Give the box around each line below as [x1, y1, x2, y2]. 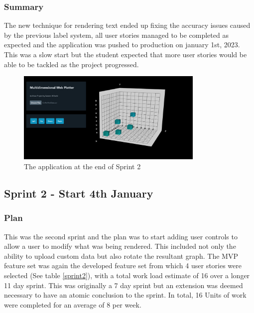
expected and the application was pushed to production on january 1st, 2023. [4, 39, 240, 50]
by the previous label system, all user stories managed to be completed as [4, 29, 229, 40]
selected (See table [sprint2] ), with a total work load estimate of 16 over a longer [4, 270, 250, 281]
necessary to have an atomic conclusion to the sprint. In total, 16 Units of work [4, 290, 247, 300]
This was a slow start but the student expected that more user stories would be [4, 49, 247, 59]
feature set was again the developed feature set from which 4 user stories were [4, 260, 242, 271]
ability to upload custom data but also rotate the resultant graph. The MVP [4, 250, 238, 261]
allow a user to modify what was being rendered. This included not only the [4, 241, 236, 251]
